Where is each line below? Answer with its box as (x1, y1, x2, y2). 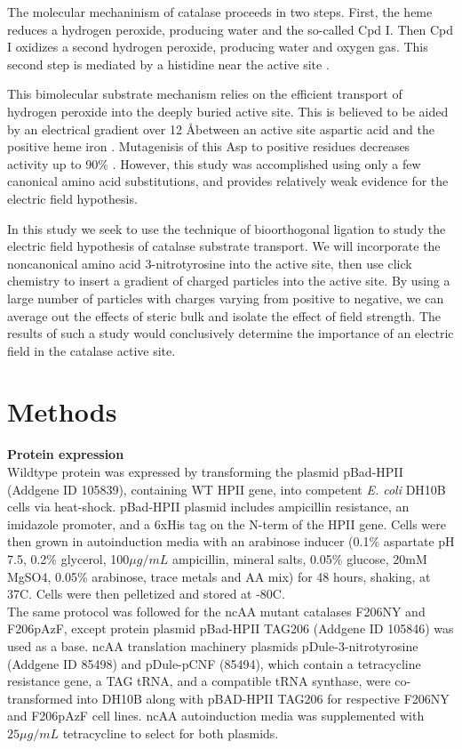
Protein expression (7, 445, 124, 463)
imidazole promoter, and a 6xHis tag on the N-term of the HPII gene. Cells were (7, 514, 446, 533)
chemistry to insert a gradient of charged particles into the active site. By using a (7, 271, 450, 290)
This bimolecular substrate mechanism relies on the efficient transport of (7, 85, 402, 103)
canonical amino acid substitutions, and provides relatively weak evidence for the (7, 172, 449, 190)
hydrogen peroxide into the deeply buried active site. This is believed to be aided (7, 101, 449, 120)
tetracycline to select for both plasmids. (62, 723, 279, 742)
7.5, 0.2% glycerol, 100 (7, 549, 130, 568)
